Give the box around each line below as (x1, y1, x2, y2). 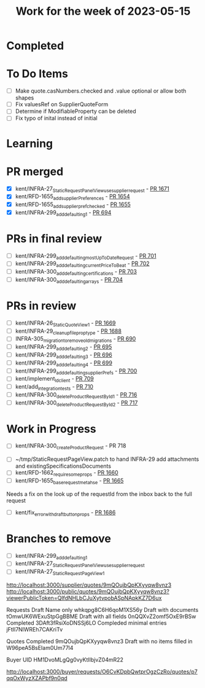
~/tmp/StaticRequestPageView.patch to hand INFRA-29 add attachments (15, 455, 199, 463)
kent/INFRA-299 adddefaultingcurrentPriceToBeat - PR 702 (15, 260, 150, 269)
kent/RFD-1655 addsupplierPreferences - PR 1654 (15, 193, 130, 202)
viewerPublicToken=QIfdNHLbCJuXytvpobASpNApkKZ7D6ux (6, 594, 162, 602)
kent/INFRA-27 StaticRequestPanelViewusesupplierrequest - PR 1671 (15, 185, 170, 194)
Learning (6, 136, 53, 150)
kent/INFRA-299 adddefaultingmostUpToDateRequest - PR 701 (15, 252, 157, 261)
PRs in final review (6, 231, 102, 245)
